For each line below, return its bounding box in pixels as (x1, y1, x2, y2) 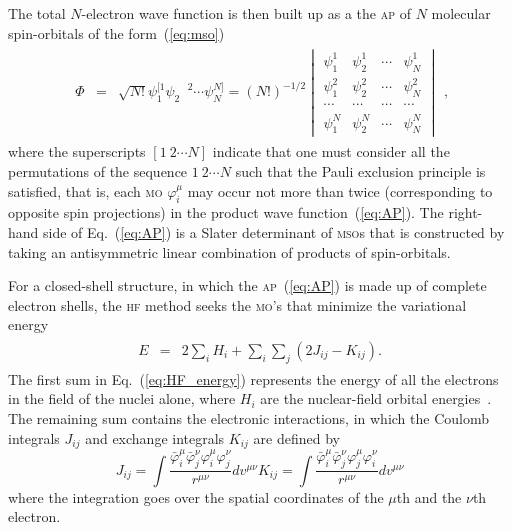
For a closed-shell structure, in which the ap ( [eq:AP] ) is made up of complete (8, 275, 487, 296)
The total (8, 3, 66, 23)
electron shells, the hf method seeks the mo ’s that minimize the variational (8, 294, 467, 315)
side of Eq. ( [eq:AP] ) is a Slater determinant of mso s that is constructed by (43, 222, 505, 243)
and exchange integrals (85, 427, 225, 448)
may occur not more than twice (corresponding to (187, 180, 493, 201)
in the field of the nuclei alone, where (8, 388, 236, 409)
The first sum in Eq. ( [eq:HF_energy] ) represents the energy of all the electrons (8, 368, 499, 389)
